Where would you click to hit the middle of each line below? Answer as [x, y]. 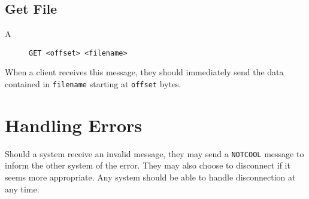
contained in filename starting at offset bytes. [93, 84]
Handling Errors [74, 125]
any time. [22, 189]
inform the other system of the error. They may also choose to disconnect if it [148, 165]
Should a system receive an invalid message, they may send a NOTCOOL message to [154, 153]
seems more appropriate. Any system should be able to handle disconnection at [150, 177]
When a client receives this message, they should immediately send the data [144, 72]
